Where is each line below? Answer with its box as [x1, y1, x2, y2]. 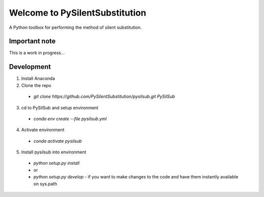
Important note [9, 37, 56, 45]
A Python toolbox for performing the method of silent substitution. [9, 24, 142, 30]
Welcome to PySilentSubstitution [9, 7, 147, 18]
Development [9, 63, 51, 71]
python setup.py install [33, 160, 80, 166]
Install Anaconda [21, 76, 55, 82]
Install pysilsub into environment [21, 149, 87, 155]
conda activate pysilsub [33, 138, 82, 144]
